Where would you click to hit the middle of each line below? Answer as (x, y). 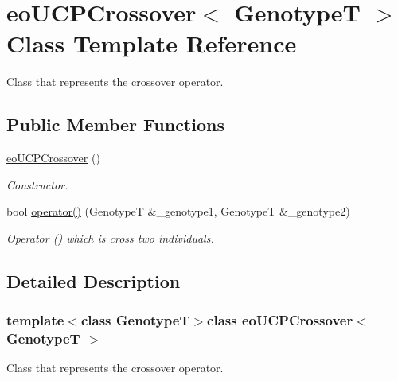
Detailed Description (94, 280)
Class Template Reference (152, 43)
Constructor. (37, 184)
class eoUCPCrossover (280, 320)
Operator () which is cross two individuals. (110, 237)
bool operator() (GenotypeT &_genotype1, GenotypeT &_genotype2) (178, 211)
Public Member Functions (115, 124)
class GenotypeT (135, 320)
